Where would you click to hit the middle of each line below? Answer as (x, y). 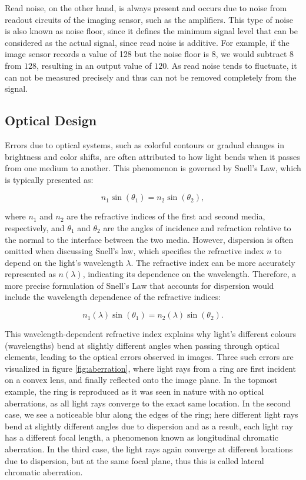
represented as (30, 274)
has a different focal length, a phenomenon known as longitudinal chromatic (142, 437)
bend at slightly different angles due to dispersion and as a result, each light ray (149, 426)
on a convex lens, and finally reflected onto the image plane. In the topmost (141, 380)
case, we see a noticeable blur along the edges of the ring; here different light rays (152, 414)
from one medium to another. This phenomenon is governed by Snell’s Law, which (153, 168)
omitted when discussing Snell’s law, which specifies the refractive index (134, 251)
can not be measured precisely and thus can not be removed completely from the (151, 77)
